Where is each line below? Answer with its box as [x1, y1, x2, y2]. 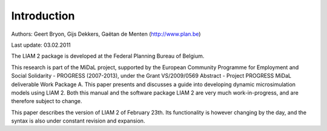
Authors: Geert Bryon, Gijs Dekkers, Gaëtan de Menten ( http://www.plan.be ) [11, 30, 201, 38]
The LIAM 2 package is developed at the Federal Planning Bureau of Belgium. [11, 52, 205, 60]
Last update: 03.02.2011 [11, 41, 71, 49]
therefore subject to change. [11, 98, 82, 105]
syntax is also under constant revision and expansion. [11, 117, 145, 124]
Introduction [11, 9, 75, 22]
